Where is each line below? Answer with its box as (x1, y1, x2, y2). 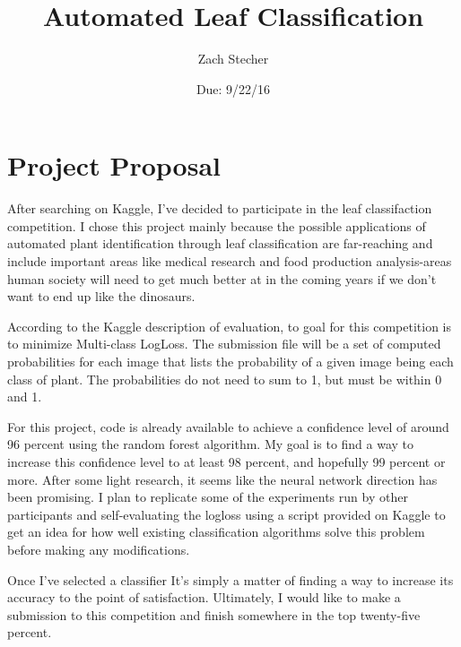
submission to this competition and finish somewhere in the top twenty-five (7, 605, 421, 624)
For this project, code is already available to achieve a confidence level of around (7, 417, 449, 436)
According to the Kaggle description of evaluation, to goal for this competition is (7, 316, 452, 335)
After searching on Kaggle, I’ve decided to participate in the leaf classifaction (7, 199, 432, 218)
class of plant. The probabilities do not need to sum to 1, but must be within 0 (7, 369, 442, 388)
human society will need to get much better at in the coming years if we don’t (7, 269, 437, 288)
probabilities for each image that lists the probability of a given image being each (7, 352, 454, 370)
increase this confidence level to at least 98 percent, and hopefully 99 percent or (7, 452, 446, 470)
